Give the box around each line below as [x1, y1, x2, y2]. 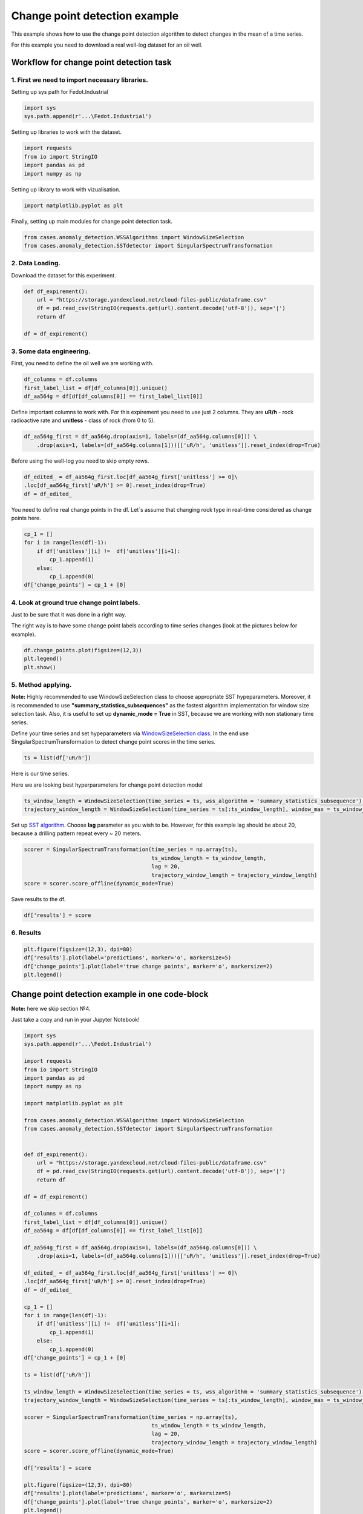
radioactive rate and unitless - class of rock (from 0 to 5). [11, 417, 155, 424]
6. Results [11, 928, 42, 937]
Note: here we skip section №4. [11, 1005, 91, 1012]
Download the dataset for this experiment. [11, 271, 116, 279]
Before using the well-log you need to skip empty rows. [11, 457, 149, 464]
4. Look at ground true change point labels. [11, 598, 140, 607]
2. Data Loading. [11, 259, 60, 268]
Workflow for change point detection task [11, 57, 172, 67]
